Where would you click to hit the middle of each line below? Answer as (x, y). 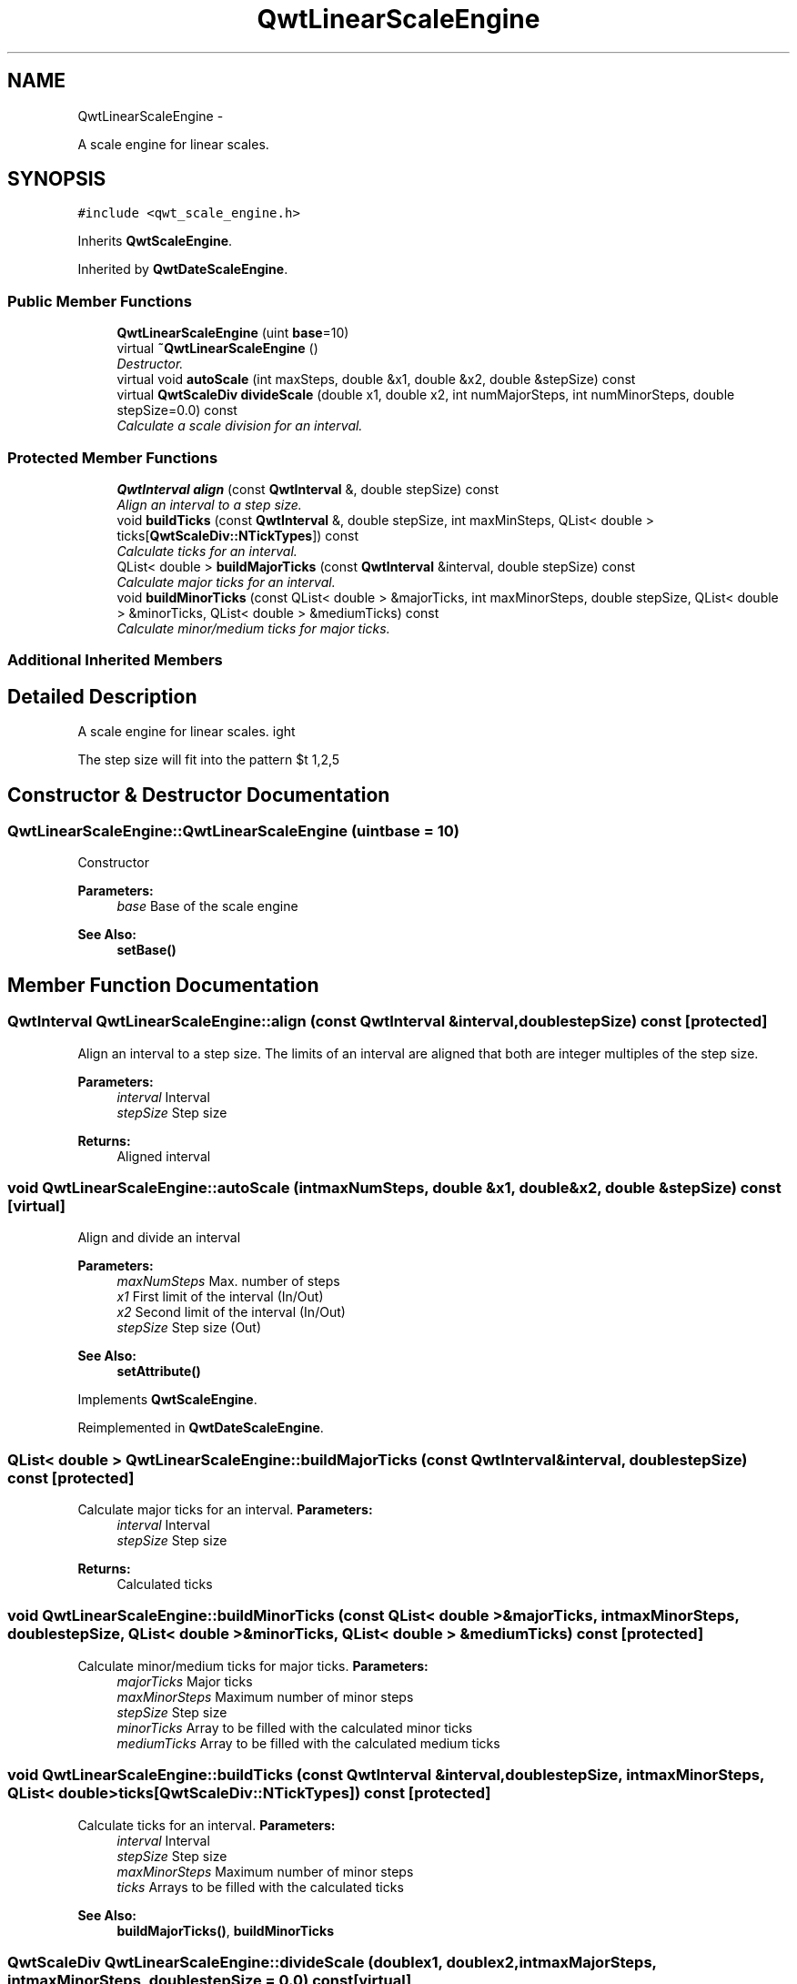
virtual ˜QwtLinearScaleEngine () (217, 349)
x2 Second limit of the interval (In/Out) (231, 1312)
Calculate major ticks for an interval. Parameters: (225, 1510)
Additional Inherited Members (115, 660)
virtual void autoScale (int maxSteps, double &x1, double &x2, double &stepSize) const (376, 380)
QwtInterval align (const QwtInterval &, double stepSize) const (308, 489)
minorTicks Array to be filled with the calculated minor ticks (295, 1727)
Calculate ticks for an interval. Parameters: (207, 1825)
